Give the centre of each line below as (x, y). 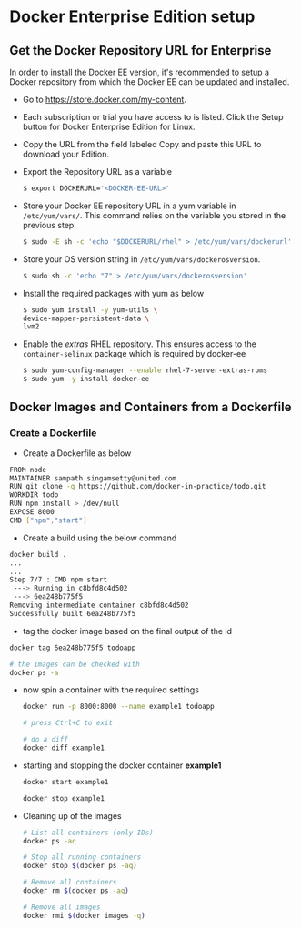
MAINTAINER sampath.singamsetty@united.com (93, 478)
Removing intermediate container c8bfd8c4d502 (99, 606)
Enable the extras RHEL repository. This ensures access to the (139, 344)
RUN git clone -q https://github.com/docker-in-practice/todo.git (138, 487)
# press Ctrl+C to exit (68, 723)
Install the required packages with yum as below (113, 293)
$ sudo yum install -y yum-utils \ (90, 310)
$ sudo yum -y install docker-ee (86, 379)
